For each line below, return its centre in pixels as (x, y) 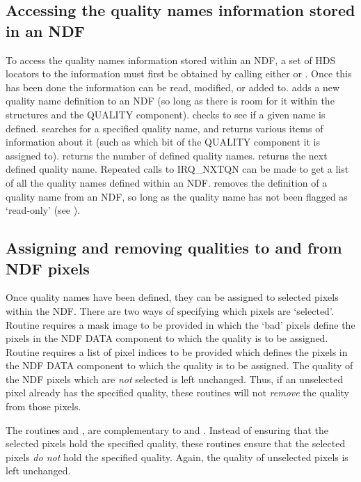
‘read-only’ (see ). (43, 210)
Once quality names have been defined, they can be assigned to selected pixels (172, 297)
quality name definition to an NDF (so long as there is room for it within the (170, 101)
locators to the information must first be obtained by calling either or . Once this (179, 73)
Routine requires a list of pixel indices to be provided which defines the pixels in (177, 351)
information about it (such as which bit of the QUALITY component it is (163, 142)
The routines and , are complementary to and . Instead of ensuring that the (167, 429)
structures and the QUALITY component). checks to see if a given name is (166, 114)
